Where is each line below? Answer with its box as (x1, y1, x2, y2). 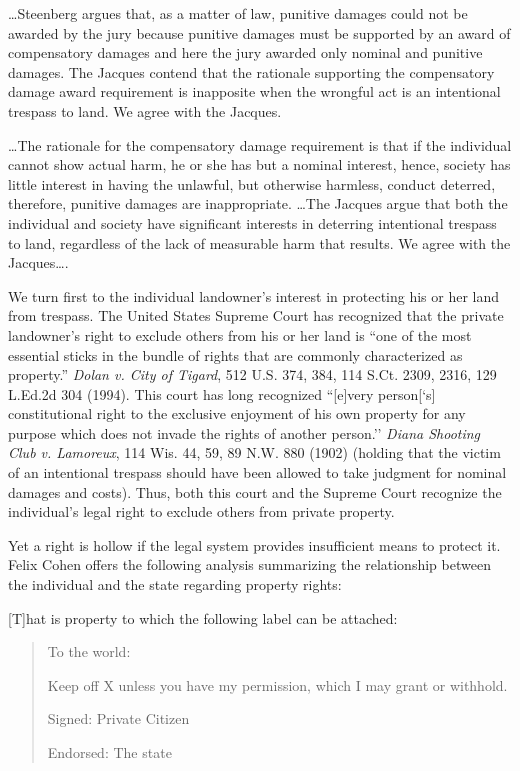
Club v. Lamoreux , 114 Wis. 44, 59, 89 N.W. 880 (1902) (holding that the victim (8, 442, 501, 463)
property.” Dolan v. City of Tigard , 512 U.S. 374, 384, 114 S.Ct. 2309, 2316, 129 (8, 364, 497, 385)
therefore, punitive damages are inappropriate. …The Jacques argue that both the (8, 193, 508, 214)
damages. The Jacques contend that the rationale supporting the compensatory (8, 61, 495, 82)
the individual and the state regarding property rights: (8, 574, 342, 595)
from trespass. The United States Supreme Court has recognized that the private (8, 305, 504, 326)
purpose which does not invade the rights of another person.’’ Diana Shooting (8, 422, 481, 443)
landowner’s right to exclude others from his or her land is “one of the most (8, 324, 472, 345)
